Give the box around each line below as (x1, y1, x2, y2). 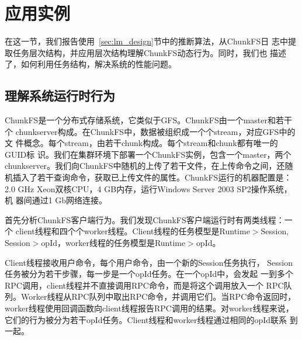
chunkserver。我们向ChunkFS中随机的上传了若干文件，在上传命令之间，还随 (5, 159, 293, 172)
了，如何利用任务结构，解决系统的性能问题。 (5, 58, 176, 70)
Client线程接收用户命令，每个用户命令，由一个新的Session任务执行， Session (5, 256, 293, 268)
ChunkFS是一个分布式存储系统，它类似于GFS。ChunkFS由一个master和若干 (5, 114, 293, 126)
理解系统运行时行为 (5, 86, 115, 105)
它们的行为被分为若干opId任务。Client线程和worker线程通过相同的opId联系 (5, 313, 287, 325)
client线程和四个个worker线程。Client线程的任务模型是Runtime (15, 225, 250, 237)
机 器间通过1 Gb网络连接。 (5, 194, 107, 206)
